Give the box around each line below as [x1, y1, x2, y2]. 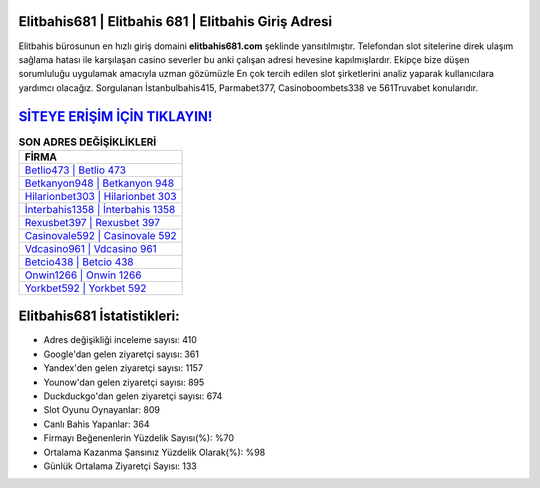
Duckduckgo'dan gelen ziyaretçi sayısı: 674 [43, 390, 223, 402]
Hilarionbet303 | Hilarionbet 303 [24, 189, 177, 203]
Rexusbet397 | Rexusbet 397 [24, 215, 160, 229]
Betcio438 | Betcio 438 [24, 255, 134, 269]
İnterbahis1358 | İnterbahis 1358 [24, 202, 176, 216]
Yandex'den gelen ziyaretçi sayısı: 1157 [43, 362, 204, 374]
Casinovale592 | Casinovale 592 [24, 228, 177, 242]
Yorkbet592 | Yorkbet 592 [24, 281, 147, 295]
